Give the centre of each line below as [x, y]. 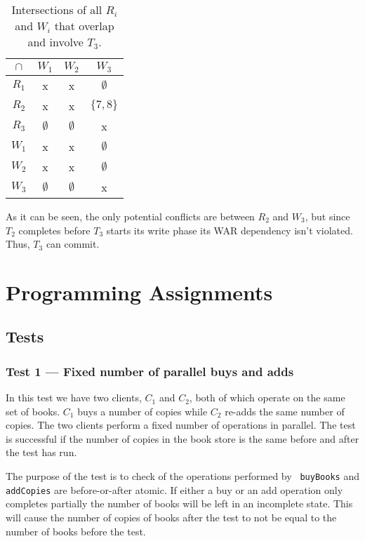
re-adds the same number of [285, 411]
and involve [55, 42]
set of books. [33, 411]
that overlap [84, 26]
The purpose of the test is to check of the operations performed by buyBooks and [182, 476]
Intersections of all [57, 9]
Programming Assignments [139, 292]
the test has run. [41, 452]
